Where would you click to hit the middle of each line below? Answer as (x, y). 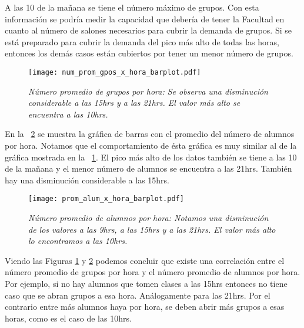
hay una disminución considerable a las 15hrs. (87, 180)
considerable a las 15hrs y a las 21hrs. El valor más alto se (134, 103)
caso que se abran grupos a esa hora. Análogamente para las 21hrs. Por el (138, 295)
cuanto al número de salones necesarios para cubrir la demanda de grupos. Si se (148, 30)
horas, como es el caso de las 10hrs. (68, 318)
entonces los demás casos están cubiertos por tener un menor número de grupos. (149, 53)
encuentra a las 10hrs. (68, 114)
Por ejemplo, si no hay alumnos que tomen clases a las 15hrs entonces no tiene (146, 283)
